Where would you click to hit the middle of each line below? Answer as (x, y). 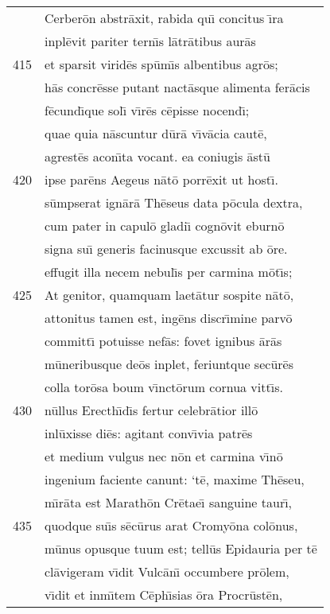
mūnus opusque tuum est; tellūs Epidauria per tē (181, 548)
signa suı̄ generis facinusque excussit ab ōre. (166, 249)
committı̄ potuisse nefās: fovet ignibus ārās (163, 341)
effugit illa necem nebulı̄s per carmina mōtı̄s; (169, 272)
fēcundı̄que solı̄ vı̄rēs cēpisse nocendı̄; (147, 110)
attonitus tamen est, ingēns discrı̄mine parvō (169, 318)
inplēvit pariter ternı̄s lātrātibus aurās (150, 41)
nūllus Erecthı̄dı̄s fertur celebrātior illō (151, 410)
